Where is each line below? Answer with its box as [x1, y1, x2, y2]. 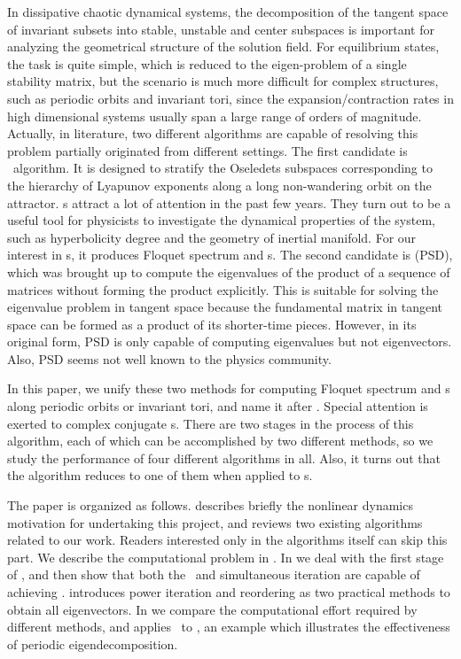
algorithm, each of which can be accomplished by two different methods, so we [7, 431, 434, 450]
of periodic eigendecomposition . [7, 634, 178, 653]
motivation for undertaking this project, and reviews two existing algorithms [7, 513, 423, 531]
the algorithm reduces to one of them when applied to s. [7, 466, 313, 485]
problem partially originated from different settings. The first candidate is [7, 141, 408, 159]
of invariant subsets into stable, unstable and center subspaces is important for [7, 19, 434, 38]
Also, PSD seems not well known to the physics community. [7, 349, 332, 368]
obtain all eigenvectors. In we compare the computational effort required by [7, 600, 418, 618]
